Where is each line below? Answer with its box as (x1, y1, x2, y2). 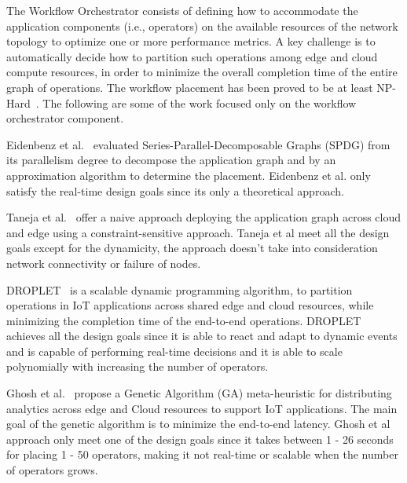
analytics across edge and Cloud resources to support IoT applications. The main (6, 400, 398, 416)
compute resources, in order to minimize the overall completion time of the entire (6, 64, 398, 80)
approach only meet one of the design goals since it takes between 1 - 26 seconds (6, 430, 394, 447)
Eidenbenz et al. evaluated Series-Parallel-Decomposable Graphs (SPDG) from (6, 136, 390, 152)
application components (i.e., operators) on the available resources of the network (6, 17, 398, 34)
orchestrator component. (6, 110, 124, 126)
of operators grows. (6, 462, 98, 478)
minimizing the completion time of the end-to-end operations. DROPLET (6, 312, 361, 328)
